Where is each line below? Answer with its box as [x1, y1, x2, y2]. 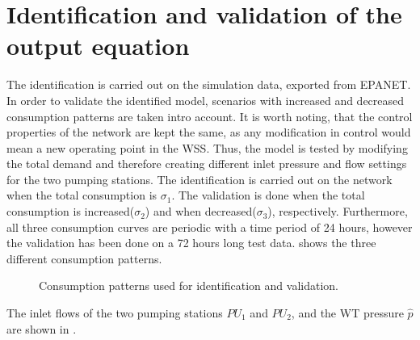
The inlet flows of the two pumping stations [6, 304, 223, 321]
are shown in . [6, 320, 77, 337]
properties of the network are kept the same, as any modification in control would [6, 124, 411, 141]
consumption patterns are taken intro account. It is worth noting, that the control [6, 107, 413, 124]
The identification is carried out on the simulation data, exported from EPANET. [6, 76, 411, 93]
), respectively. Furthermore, [267, 203, 408, 220]
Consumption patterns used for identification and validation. [39, 277, 338, 294]
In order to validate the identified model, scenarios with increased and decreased [6, 91, 405, 108]
